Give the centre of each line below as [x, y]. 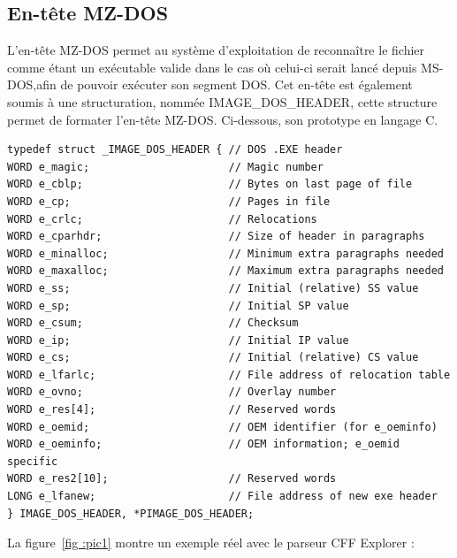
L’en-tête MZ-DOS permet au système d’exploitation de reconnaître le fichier [216, 50]
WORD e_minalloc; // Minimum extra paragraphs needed [225, 253]
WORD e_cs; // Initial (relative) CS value [213, 358]
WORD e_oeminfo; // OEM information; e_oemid [203, 444]
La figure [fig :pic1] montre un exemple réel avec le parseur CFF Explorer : [211, 543]
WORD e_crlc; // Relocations [162, 219]
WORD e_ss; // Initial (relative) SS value [213, 288]
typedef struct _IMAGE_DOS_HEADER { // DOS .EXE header [175, 150]
